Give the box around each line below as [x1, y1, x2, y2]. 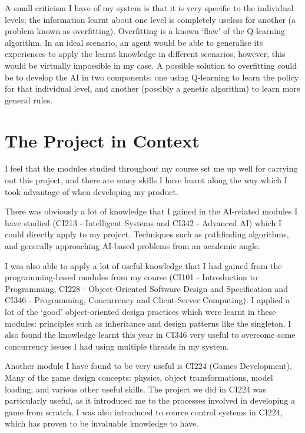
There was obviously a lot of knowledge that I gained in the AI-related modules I [5, 205, 298, 217]
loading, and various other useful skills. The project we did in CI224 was [5, 382, 266, 395]
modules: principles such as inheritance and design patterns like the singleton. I [5, 317, 291, 329]
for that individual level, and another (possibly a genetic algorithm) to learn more [5, 82, 301, 95]
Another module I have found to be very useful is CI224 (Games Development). [5, 360, 292, 372]
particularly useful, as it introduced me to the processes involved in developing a [5, 394, 295, 407]
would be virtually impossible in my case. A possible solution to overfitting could [5, 59, 297, 71]
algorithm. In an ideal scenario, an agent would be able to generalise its [5, 36, 263, 48]
